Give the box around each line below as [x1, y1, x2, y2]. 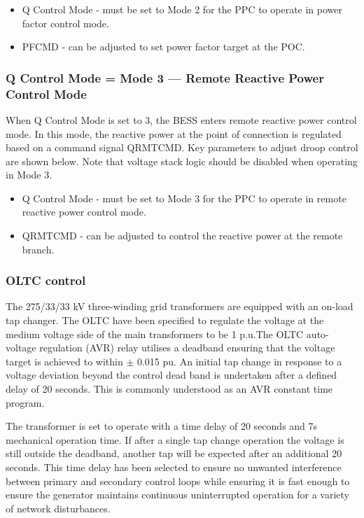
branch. [22, 241, 55, 256]
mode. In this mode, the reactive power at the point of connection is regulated [6, 126, 342, 141]
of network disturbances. [6, 500, 111, 515]
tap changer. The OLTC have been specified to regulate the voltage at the [6, 313, 324, 328]
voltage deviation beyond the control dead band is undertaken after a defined [6, 367, 337, 382]
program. [6, 395, 45, 409]
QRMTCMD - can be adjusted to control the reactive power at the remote [22, 228, 343, 243]
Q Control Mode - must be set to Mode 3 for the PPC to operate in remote [22, 190, 346, 205]
